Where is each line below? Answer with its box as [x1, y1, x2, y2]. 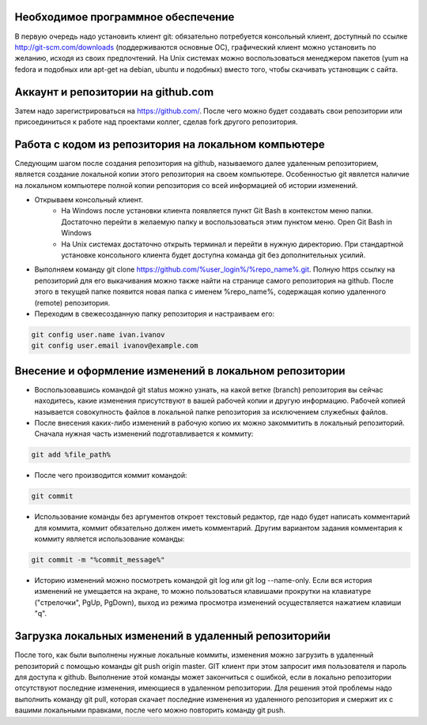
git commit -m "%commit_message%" [31, 555, 165, 565]
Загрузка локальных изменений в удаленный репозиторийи [14, 629, 331, 643]
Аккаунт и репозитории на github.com [14, 85, 214, 99]
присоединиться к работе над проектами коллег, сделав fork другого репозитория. [14, 117, 298, 126]
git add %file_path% [31, 450, 111, 460]
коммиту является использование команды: [34, 534, 185, 544]
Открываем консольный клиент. [34, 195, 144, 205]
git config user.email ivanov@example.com [31, 341, 198, 351]
